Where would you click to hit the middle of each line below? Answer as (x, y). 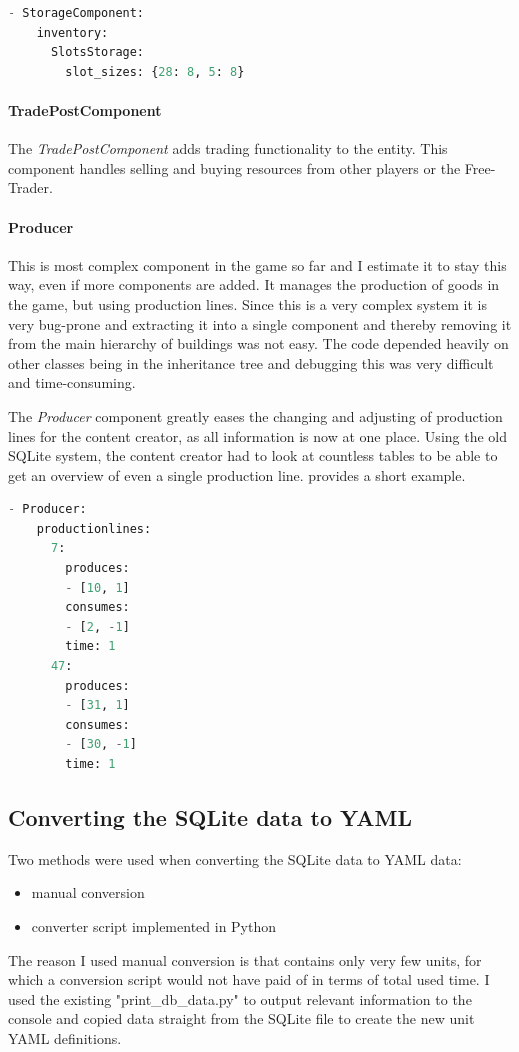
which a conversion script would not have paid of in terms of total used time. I (249, 979)
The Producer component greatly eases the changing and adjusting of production (255, 415)
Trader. (30, 187)
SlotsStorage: (97, 52)
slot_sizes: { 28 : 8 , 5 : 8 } (155, 71)
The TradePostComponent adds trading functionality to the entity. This (228, 148)
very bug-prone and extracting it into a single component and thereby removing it (260, 323)
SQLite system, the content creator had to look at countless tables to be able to (253, 455)
